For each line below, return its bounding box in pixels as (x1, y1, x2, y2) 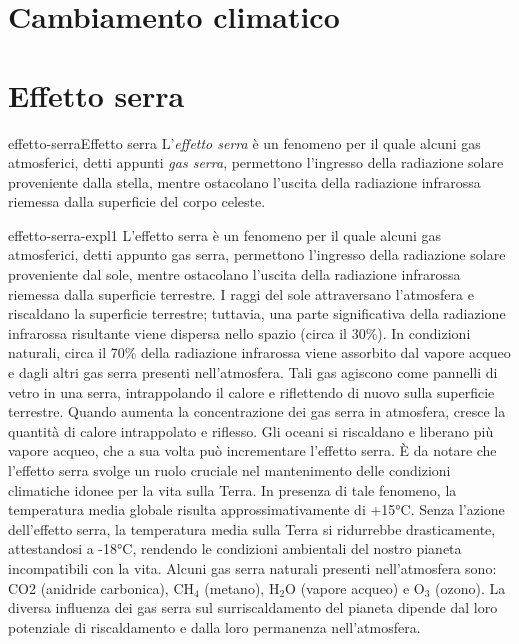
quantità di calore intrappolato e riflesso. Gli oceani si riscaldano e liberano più (8, 420, 494, 441)
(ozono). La (435, 577, 506, 598)
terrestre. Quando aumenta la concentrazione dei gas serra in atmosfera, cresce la (8, 401, 506, 422)
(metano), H (204, 577, 280, 598)
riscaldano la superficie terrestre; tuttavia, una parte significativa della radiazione (8, 303, 506, 324)
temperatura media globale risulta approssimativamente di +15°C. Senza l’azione (8, 499, 505, 520)
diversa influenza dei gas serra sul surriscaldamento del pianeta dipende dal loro (8, 597, 498, 618)
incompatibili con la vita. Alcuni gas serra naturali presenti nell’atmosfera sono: (8, 557, 497, 578)
